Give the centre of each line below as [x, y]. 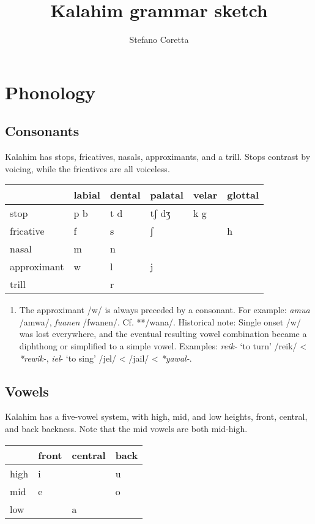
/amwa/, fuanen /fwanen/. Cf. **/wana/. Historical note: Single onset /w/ [160, 321]
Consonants [42, 131]
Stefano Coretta [159, 40]
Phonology [50, 92]
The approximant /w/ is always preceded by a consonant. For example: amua [165, 310]
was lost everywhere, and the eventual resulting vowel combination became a [163, 334]
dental [125, 195]
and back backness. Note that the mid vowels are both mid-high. [126, 429]
